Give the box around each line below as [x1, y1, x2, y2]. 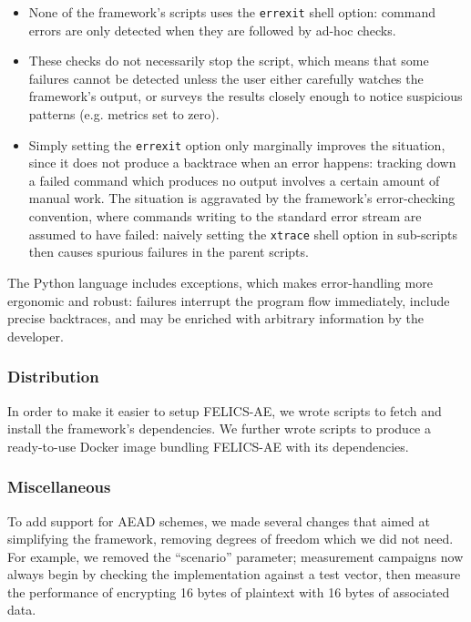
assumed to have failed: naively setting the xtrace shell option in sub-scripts [28, 224, 457, 243]
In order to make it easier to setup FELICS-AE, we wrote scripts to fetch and [7, 401, 442, 420]
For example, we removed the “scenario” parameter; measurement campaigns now [7, 546, 464, 566]
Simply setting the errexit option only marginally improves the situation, [28, 135, 445, 154]
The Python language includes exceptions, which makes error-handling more [7, 272, 433, 291]
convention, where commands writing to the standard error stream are [28, 207, 422, 226]
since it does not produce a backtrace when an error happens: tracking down [28, 153, 456, 172]
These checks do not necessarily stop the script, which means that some [28, 51, 429, 70]
